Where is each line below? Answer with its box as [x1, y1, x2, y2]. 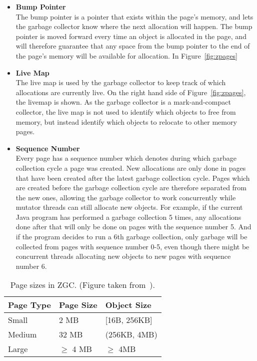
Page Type [8, 299, 51, 311]
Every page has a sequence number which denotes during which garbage [15, 153, 236, 163]
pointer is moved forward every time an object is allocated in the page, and [15, 31, 246, 41]
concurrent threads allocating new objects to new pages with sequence [15, 251, 231, 261]
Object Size [105, 299, 151, 311]
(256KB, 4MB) [105, 328, 157, 340]
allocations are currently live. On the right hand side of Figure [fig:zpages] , [15, 87, 246, 97]
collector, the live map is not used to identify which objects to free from [15, 106, 236, 117]
